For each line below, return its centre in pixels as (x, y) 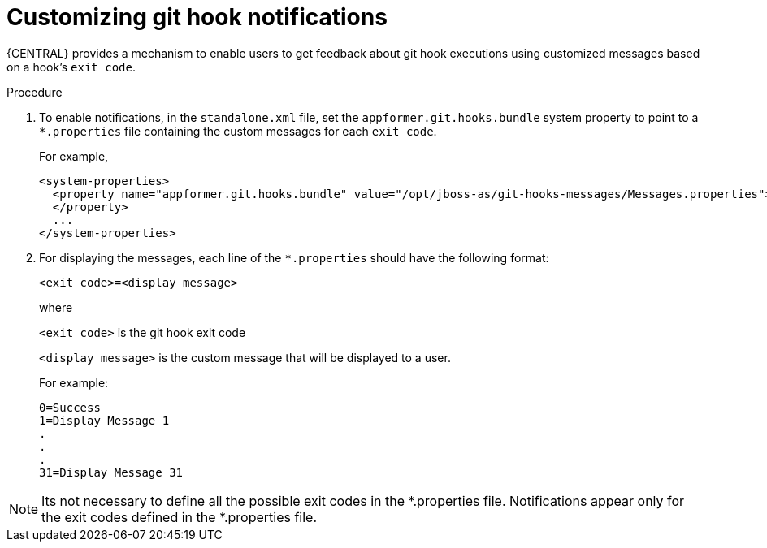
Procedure (35, 92)
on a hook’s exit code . (71, 67)
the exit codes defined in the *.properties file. (180, 517)
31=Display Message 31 (111, 472)
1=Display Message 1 (104, 420)
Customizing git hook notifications (197, 17)
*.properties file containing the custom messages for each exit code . (238, 131)
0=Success (70, 407)
